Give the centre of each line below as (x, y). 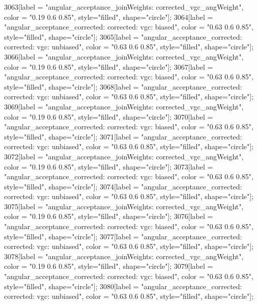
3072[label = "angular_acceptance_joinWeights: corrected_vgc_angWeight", (124, 156)
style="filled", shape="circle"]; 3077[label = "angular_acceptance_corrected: (123, 236)
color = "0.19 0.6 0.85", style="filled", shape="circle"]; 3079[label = (109, 266)
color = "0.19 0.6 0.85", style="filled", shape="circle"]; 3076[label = (109, 216)
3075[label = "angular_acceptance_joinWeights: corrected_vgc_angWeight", (124, 206)
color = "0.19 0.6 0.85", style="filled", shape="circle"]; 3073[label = (109, 166)
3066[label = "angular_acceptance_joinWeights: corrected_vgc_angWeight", (124, 56)
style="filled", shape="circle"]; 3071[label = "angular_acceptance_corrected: (123, 136)
